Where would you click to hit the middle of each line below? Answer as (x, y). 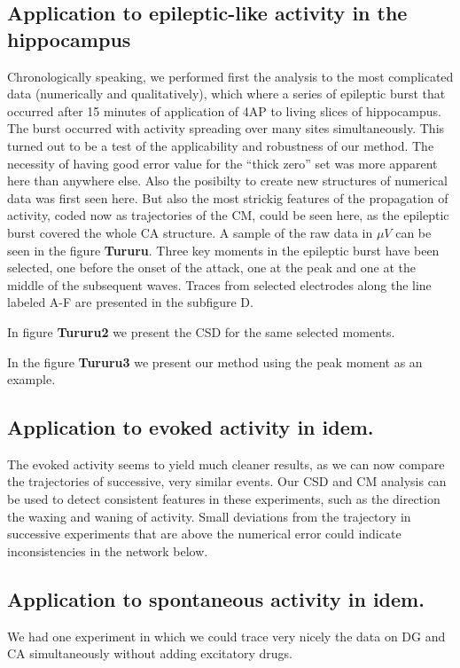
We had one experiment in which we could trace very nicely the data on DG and (226, 636)
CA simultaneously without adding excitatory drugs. (150, 653)
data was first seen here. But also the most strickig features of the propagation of (228, 197)
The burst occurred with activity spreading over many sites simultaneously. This (226, 128)
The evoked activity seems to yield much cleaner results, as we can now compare (226, 464)
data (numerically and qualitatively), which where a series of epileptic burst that (226, 94)
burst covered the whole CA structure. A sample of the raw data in (190, 232)
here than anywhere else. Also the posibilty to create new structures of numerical (227, 181)
